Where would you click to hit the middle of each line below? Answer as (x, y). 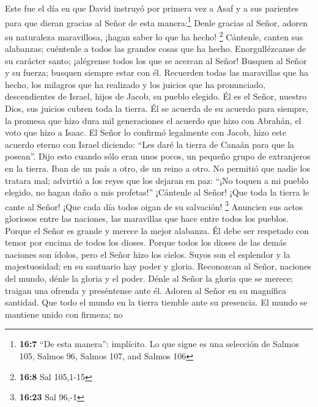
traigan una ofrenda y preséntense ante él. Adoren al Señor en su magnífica (146, 290)
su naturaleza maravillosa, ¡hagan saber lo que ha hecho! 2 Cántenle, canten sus (154, 35)
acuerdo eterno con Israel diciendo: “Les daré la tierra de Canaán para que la (150, 144)
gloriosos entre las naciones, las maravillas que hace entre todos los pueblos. (147, 218)
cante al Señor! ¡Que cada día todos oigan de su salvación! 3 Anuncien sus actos (154, 205)
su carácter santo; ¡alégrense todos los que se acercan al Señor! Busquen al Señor (156, 60)
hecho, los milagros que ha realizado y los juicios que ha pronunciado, (135, 84)
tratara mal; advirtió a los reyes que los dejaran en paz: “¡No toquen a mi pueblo (157, 180)
